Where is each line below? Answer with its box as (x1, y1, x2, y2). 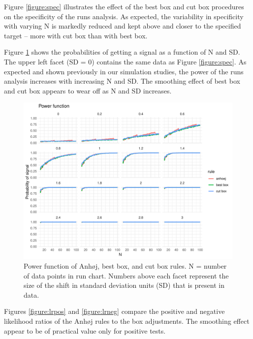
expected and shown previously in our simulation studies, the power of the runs (4, 66, 244, 76)
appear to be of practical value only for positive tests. (4, 325, 166, 336)
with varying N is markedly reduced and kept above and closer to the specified (4, 21, 241, 31)
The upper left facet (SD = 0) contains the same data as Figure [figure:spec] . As (4, 56, 247, 66)
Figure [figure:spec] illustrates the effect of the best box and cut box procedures (4, 1, 244, 11)
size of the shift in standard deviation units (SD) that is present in (24, 280, 224, 290)
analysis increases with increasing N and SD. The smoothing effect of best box (4, 76, 240, 86)
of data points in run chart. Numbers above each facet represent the (24, 270, 229, 280)
